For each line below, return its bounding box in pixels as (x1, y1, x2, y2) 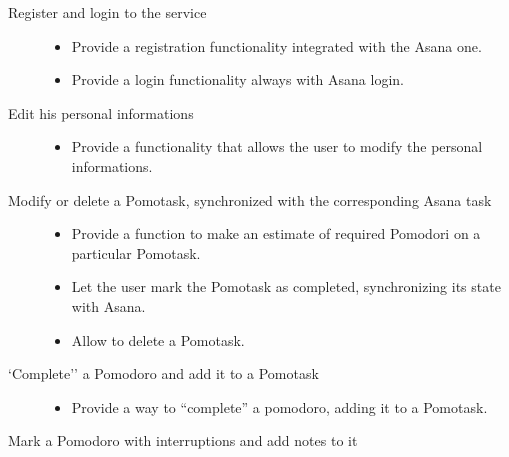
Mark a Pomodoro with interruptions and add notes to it (8, 430, 358, 451)
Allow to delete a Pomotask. (71, 329, 245, 350)
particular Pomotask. (71, 242, 201, 263)
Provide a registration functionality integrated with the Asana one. (71, 35, 482, 56)
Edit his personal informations (8, 102, 194, 123)
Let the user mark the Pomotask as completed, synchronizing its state (71, 276, 501, 297)
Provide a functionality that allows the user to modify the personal (71, 136, 483, 157)
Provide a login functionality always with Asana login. (71, 69, 404, 90)
